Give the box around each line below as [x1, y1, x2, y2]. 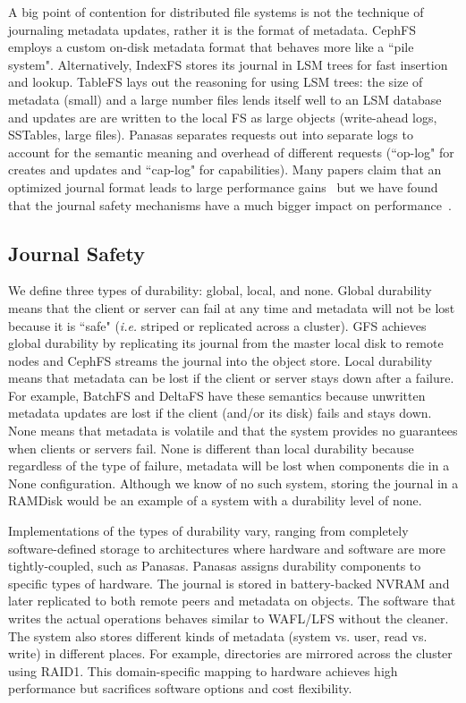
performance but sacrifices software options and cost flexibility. [8, 679, 352, 698]
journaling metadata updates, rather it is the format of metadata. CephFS [8, 20, 416, 38]
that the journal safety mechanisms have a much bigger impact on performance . [8, 195, 452, 214]
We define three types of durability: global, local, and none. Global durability [8, 281, 432, 300]
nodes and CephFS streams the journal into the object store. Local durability [8, 351, 433, 369]
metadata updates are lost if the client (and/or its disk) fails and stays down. [8, 403, 432, 422]
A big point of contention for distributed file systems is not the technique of [8, 3, 424, 21]
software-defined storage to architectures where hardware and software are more [8, 538, 446, 557]
